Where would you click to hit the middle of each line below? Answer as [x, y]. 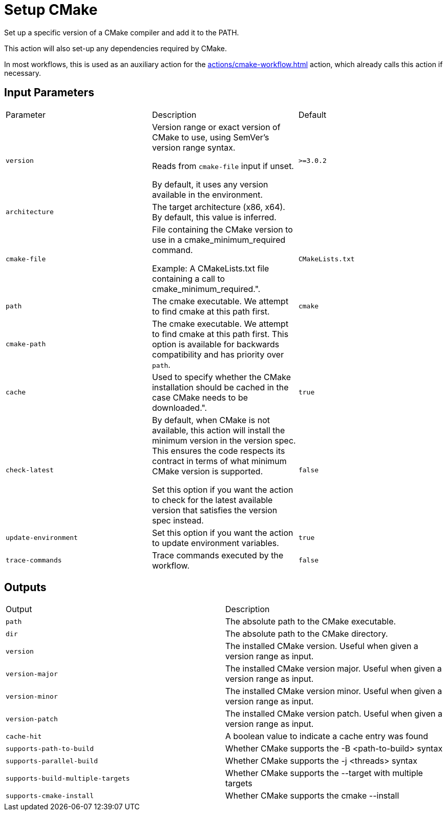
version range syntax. [194, 147]
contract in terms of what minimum [219, 461]
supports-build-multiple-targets [68, 778]
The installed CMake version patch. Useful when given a [334, 714]
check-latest [30, 470]
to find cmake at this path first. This [220, 334]
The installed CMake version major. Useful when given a [334, 669]
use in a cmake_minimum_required [219, 239]
